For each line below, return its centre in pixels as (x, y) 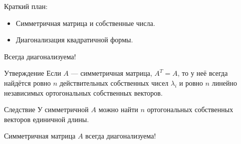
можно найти (118, 109)
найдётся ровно (28, 82)
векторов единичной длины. (47, 119)
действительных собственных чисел (114, 82)
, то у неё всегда (203, 73)
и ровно (191, 82)
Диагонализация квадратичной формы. (74, 40)
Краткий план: (26, 6)
